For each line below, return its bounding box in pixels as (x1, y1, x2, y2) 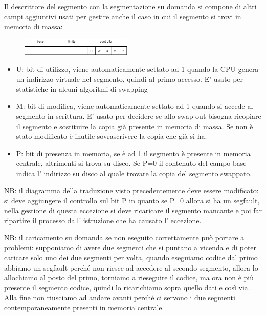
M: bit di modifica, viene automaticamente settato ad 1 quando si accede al (16, 101, 253, 111)
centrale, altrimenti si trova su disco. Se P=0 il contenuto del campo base (16, 158, 247, 168)
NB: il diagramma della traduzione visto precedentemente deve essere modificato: (4, 185, 259, 196)
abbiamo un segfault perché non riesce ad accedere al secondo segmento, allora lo (4, 262, 258, 273)
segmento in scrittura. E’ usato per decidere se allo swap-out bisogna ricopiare (16, 110, 261, 121)
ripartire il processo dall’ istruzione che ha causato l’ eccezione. (4, 215, 202, 226)
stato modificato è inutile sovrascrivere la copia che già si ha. (16, 131, 207, 141)
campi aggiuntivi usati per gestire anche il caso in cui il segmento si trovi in (4, 11, 241, 21)
